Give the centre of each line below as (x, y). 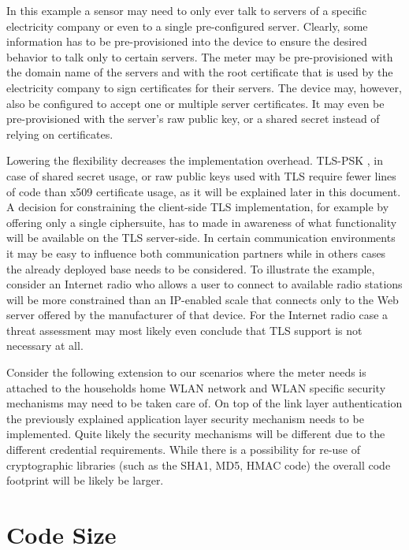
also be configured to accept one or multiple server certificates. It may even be (195, 103)
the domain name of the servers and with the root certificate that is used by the (200, 72)
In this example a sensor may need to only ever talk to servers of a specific (187, 10)
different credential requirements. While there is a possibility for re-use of (184, 450)
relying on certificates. (60, 134)
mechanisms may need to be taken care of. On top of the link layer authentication (204, 403)
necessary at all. (45, 346)
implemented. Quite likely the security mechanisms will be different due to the (196, 434)
